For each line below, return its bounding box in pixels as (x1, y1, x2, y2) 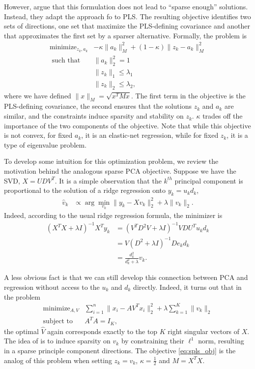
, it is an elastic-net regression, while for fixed (81, 130, 219, 140)
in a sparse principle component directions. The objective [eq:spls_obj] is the (4, 345, 236, 355)
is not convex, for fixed (4, 130, 73, 140)
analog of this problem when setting (4, 355, 112, 365)
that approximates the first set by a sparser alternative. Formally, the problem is (4, 30, 247, 40)
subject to (43, 318, 73, 325)
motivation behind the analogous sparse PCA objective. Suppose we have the (4, 166, 236, 176)
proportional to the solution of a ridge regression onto (4, 185, 166, 195)
